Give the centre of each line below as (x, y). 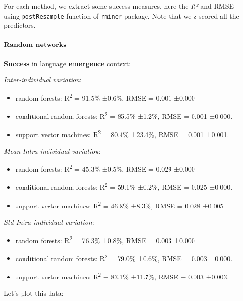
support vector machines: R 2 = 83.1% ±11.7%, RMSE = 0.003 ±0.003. (122, 276)
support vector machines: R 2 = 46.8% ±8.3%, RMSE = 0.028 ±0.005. (121, 205)
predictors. (20, 25)
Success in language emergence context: (68, 63)
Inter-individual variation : (43, 80)
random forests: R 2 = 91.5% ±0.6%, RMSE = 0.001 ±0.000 (105, 97)
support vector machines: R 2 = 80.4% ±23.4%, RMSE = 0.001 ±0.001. (122, 133)
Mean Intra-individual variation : (52, 150)
